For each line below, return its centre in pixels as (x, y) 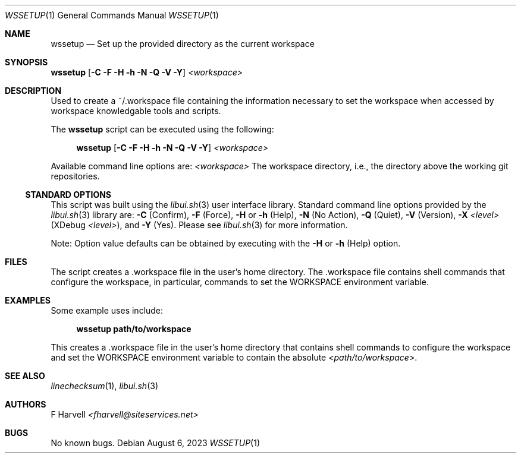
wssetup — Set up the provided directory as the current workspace (183, 44)
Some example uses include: (107, 310)
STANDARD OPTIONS (68, 195)
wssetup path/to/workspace (134, 329)
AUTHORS (26, 404)
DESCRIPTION (33, 91)
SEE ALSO (25, 376)
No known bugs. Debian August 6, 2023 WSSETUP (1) (155, 443)
